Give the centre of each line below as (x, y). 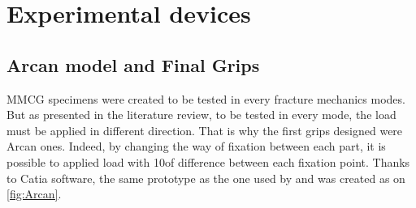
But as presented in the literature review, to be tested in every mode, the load (201, 115)
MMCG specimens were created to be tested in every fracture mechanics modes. (206, 98)
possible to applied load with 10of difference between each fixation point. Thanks (208, 161)
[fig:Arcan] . (34, 194)
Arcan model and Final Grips (133, 64)
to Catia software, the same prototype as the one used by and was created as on (206, 178)
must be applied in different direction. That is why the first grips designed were (205, 130)
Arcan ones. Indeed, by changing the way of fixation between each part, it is (196, 146)
